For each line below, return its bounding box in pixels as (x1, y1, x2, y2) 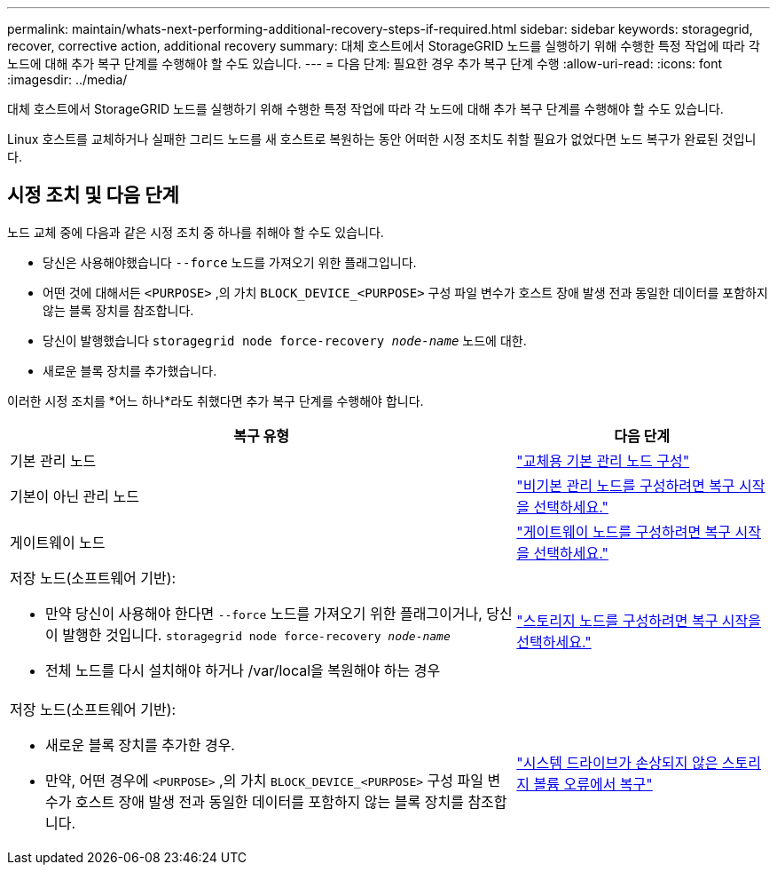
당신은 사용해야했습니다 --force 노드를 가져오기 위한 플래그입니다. (43, 254, 417, 270)
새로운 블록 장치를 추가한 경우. (45, 735, 235, 754)
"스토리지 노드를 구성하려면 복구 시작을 (516, 611, 762, 630)
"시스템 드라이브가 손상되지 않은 (516, 753, 718, 772)
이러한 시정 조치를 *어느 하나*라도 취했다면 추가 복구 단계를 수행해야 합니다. (7, 392, 424, 408)
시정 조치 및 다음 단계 (7, 184, 179, 207)
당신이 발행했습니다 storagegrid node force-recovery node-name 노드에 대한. (43, 332, 527, 348)
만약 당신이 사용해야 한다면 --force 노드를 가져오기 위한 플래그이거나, (45, 604, 483, 622)
